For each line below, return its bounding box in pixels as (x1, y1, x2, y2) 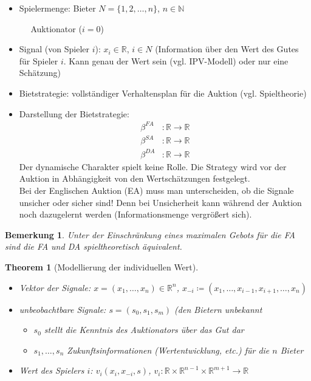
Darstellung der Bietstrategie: (19, 107, 129, 120)
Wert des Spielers (19, 364, 84, 377)
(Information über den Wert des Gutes (155, 43, 299, 55)
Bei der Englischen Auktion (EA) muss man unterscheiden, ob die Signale (19, 184, 294, 196)
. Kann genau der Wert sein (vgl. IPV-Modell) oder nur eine (63, 54, 289, 67)
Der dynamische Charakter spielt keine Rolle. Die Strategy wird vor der (19, 160, 287, 173)
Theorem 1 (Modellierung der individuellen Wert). (5, 260, 199, 273)
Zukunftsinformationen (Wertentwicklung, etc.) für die (67, 343, 270, 356)
